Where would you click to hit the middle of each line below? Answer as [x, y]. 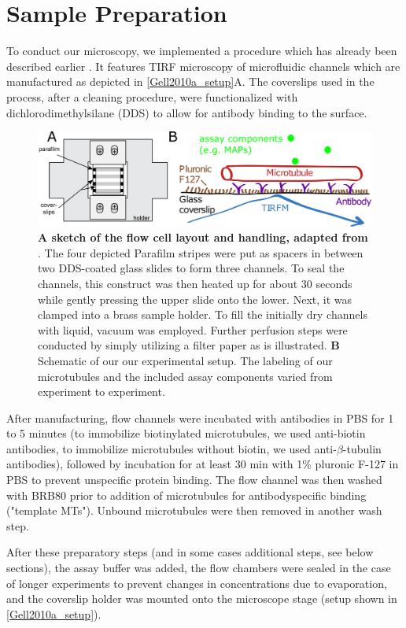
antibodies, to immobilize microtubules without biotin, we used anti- [172, 448]
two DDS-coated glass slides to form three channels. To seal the [191, 268]
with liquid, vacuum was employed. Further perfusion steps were [193, 329]
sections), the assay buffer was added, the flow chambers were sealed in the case [199, 568]
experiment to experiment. [101, 392]
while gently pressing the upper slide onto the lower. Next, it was [195, 299]
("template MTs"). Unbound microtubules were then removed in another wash [194, 510]
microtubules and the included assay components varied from [185, 376]
